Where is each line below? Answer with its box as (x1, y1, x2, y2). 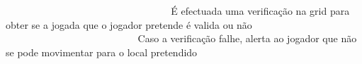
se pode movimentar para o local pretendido (6, 44, 198, 59)
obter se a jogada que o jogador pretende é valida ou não (6, 17, 252, 32)
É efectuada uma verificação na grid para (171, 4, 350, 18)
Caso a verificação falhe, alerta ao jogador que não (137, 31, 357, 46)
